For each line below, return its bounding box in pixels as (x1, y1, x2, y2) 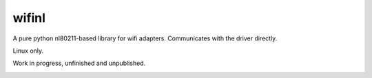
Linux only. (12, 47, 44, 55)
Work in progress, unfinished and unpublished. (12, 59, 146, 68)
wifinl (12, 10, 46, 25)
